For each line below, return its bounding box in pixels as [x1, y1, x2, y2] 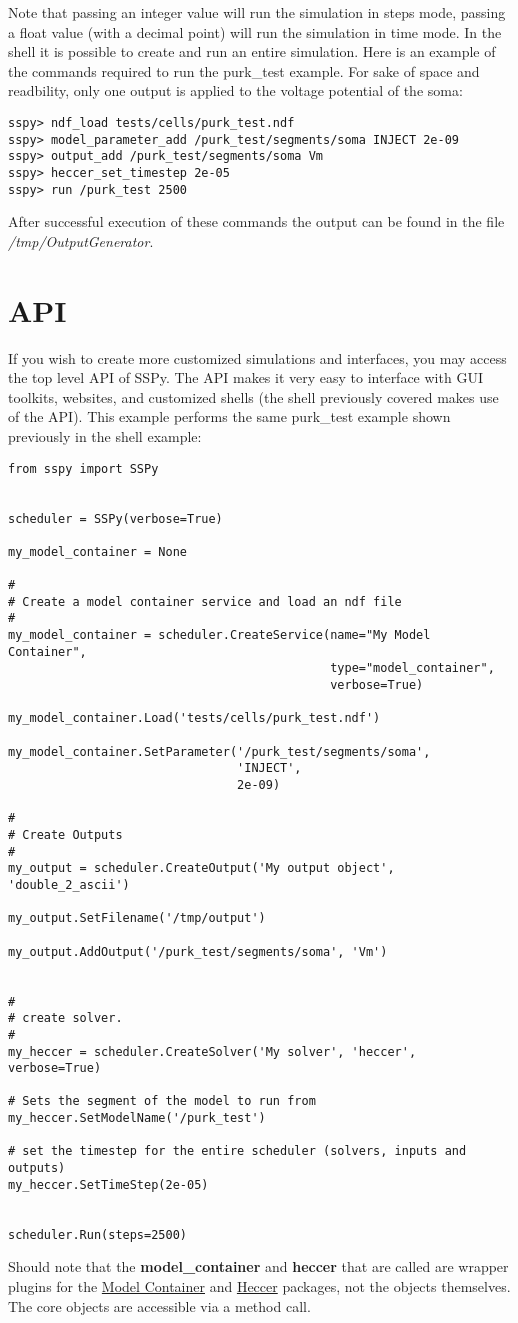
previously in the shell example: [8, 425, 202, 446]
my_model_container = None [8, 544, 187, 559]
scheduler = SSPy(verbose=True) [8, 511, 223, 526]
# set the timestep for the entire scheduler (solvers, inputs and [8, 1144, 467, 1159]
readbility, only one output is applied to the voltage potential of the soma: [8, 80, 463, 101]
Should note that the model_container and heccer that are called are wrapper [8, 1256, 509, 1277]
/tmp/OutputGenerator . [8, 230, 154, 251]
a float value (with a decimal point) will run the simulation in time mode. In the [8, 21, 502, 42]
